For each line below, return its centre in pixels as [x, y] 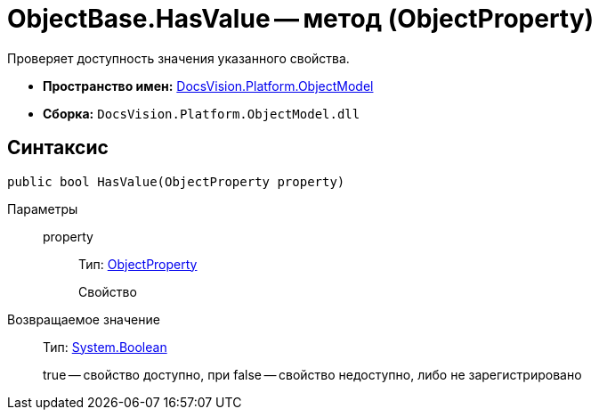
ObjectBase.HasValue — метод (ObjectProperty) [301, 19]
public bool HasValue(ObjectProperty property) [176, 181]
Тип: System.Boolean [105, 347]
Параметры [43, 208]
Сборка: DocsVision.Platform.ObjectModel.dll [202, 113]
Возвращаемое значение [84, 319]
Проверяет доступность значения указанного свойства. [178, 58]
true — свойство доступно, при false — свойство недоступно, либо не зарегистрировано [312, 374]
